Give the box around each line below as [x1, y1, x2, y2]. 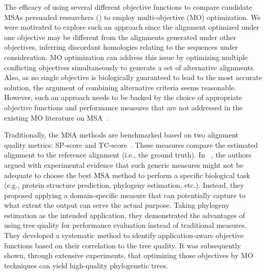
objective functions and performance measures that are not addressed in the [4, 102, 243, 112]
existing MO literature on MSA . [4, 112, 109, 123]
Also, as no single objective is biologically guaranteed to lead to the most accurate [4, 72, 262, 83]
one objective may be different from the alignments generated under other [4, 31, 236, 42]
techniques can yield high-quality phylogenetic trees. [4, 260, 168, 270]
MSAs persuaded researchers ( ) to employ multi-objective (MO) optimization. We [4, 11, 261, 22]
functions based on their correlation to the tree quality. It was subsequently [4, 240, 241, 250]
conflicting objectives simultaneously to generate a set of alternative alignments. [4, 62, 255, 72]
